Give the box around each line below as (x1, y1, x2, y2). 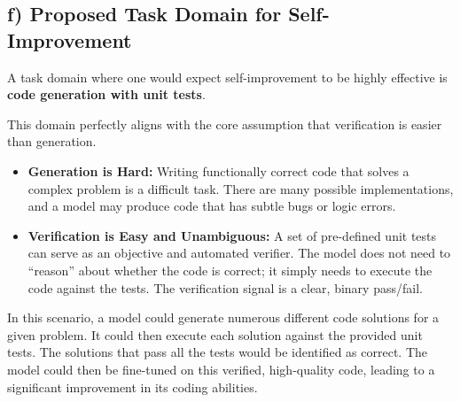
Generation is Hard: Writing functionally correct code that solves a (27, 161, 409, 180)
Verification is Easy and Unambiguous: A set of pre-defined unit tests (27, 226, 437, 244)
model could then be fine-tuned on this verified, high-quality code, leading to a (7, 359, 435, 378)
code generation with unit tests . (7, 85, 206, 104)
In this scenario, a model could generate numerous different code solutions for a (7, 308, 440, 327)
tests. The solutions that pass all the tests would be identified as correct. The (7, 343, 427, 361)
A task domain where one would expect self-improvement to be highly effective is (7, 67, 448, 86)
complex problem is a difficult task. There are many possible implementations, (27, 179, 454, 197)
